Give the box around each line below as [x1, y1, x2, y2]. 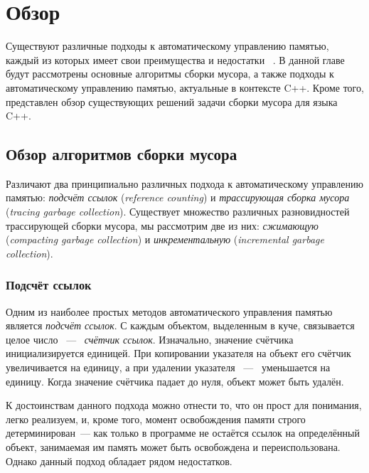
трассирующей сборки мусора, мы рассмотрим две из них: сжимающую [6, 218, 319, 233]
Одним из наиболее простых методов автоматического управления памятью [6, 304, 333, 319]
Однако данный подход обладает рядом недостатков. [6, 453, 232, 468]
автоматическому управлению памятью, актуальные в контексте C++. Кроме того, [6, 80, 364, 95]
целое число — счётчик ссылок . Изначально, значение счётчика [6, 331, 294, 346]
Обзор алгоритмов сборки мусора [6, 143, 237, 165]
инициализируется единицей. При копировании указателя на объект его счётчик [6, 346, 351, 361]
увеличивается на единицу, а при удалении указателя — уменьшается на [6, 360, 331, 375]
